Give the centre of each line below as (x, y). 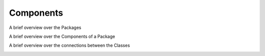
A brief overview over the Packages (45, 28)
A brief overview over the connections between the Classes (69, 45)
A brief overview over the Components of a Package (62, 36)
